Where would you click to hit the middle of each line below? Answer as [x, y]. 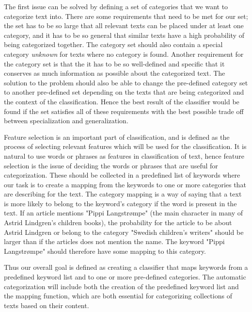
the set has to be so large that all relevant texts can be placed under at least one [124, 25]
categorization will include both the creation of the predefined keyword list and [121, 286]
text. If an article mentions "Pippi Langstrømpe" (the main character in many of [124, 213]
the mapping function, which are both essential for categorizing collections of [118, 296]
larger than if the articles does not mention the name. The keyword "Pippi [114, 241]
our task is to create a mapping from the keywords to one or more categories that [125, 184]
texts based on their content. [47, 305]
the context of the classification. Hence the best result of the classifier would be [122, 101]
